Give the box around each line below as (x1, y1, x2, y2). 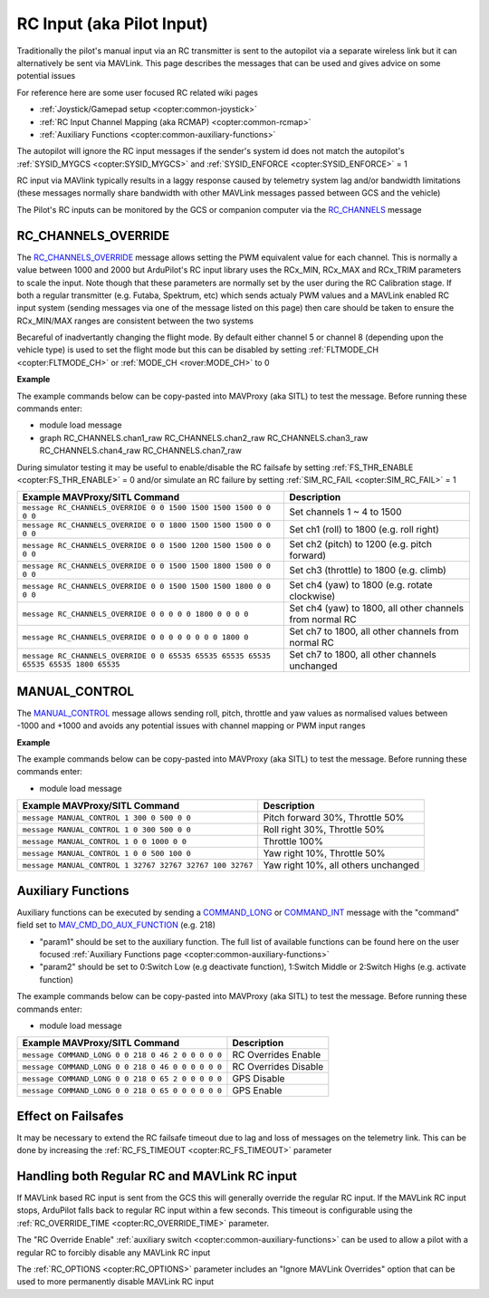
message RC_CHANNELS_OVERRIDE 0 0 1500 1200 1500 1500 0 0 (22, 541, 272, 551)
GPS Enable (232, 1084, 283, 1097)
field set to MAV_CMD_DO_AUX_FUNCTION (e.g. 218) (16, 919, 216, 930)
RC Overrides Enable (232, 1049, 321, 1062)
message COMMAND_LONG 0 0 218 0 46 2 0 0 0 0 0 (22, 1050, 222, 1060)
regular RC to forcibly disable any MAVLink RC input (16, 1246, 211, 1258)
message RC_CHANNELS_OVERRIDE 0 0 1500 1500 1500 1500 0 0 (22, 503, 272, 513)
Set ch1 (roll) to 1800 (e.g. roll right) (289, 524, 439, 536)
